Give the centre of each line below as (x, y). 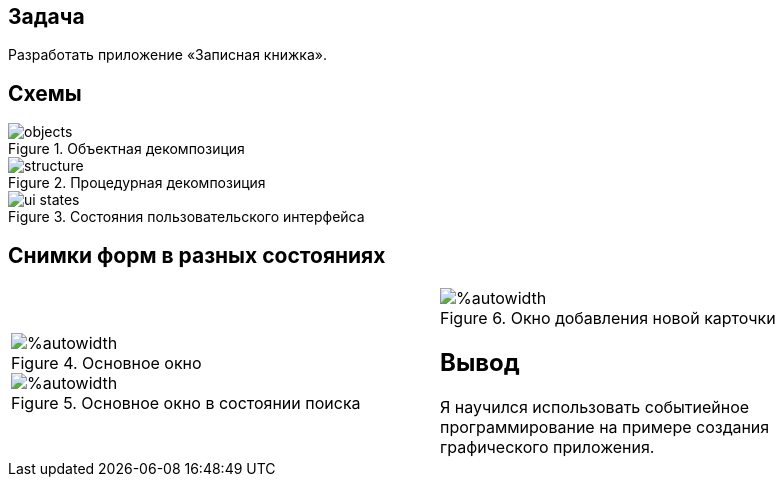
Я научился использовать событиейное (595, 406)
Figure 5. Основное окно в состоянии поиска (186, 402)
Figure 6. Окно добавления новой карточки (608, 318)
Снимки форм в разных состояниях (197, 255)
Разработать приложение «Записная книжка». (167, 55)
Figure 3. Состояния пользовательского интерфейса (186, 217)
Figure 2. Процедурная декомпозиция (137, 183)
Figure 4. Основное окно (106, 362)
